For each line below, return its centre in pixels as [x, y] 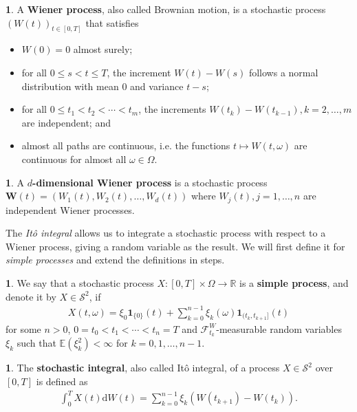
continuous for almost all [74, 159]
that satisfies [112, 22]
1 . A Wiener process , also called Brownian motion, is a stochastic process [166, 9]
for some [23, 328]
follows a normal [283, 73]
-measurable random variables [279, 328]
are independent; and [66, 122]
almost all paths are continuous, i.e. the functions [126, 145]
